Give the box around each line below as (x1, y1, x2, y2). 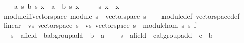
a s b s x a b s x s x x (14, 1, 119, 11)
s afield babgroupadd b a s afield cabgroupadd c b (10, 29, 213, 40)
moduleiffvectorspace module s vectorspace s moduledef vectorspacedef (3, 10, 240, 21)
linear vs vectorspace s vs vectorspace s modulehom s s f (3, 20, 196, 30)
